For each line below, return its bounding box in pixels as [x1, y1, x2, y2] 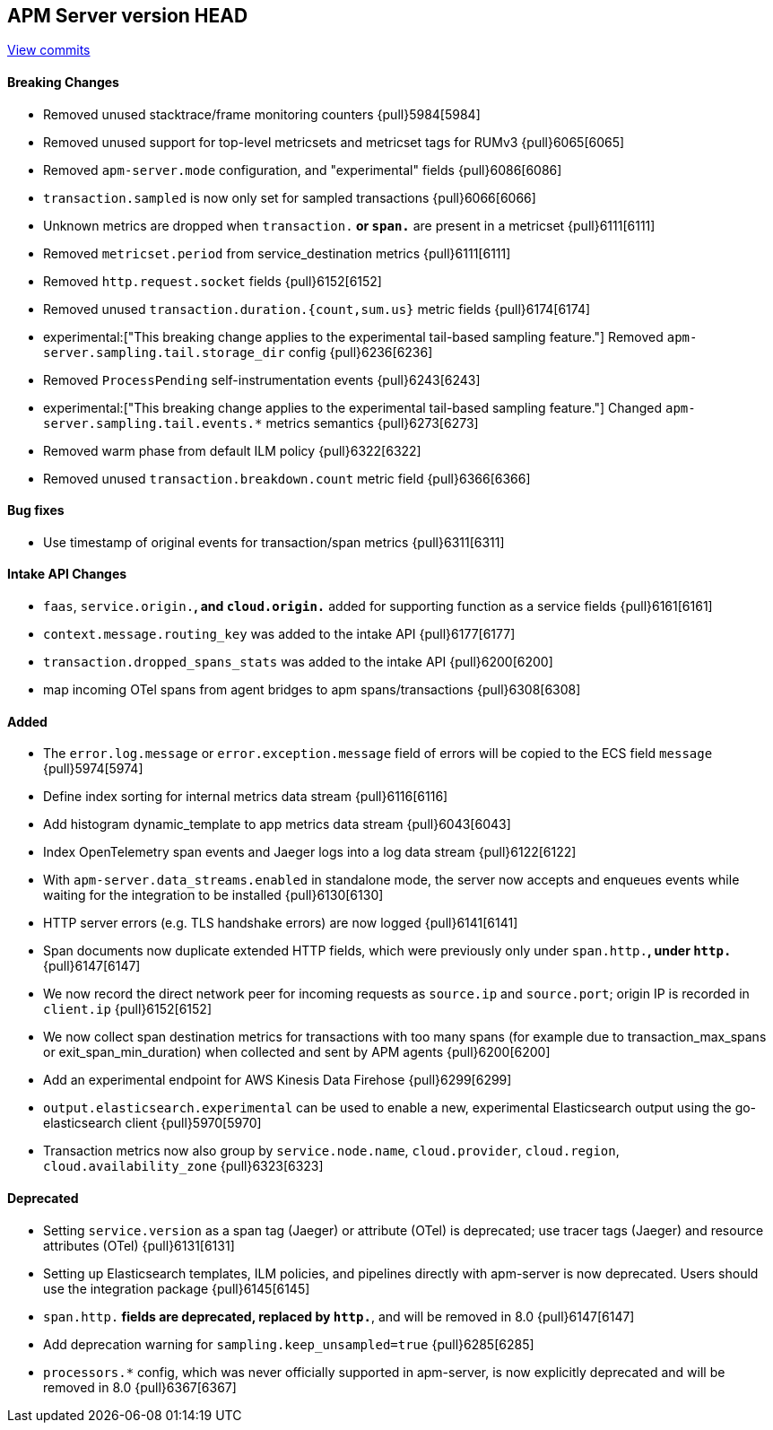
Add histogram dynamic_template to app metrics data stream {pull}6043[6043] [43, 816, 511, 833]
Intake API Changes [7, 566, 127, 582]
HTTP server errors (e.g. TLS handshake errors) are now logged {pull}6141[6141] [43, 915, 518, 931]
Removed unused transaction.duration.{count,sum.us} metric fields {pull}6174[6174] [43, 301, 591, 317]
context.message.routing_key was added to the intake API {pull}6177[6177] [43, 626, 516, 642]
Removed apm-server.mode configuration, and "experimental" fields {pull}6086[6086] [43, 161, 562, 178]
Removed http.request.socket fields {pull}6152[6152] [43, 273, 382, 289]
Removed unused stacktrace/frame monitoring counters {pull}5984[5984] [43, 106, 481, 122]
